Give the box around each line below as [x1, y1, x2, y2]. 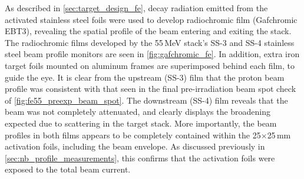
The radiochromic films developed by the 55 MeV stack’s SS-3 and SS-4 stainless [5, 36, 295, 48]
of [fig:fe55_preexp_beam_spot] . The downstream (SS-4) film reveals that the [5, 94, 288, 106]
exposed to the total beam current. [5, 163, 131, 175]
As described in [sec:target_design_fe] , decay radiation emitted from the [5, 2, 268, 14]
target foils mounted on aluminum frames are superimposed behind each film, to [5, 59, 295, 71]
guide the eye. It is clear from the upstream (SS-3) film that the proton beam [5, 71, 285, 83]
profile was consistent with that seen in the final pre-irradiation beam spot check [5, 82, 296, 95]
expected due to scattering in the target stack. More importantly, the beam [5, 117, 277, 129]
